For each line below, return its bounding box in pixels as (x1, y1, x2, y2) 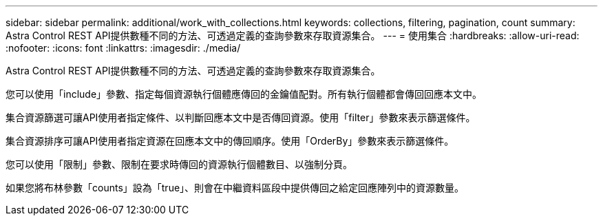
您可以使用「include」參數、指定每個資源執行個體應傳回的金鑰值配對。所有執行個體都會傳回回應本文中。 (6, 88, 483, 100)
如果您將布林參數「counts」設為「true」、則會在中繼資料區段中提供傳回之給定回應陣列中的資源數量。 (6, 182, 465, 193)
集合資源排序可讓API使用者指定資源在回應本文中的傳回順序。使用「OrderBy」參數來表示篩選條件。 (6, 135, 454, 147)
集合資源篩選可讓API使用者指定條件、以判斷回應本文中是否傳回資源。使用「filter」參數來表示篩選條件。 (6, 112, 476, 123)
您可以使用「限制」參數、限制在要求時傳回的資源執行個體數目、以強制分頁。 (6, 158, 352, 170)
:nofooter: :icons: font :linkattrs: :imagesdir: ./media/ (6, 42, 241, 54)
